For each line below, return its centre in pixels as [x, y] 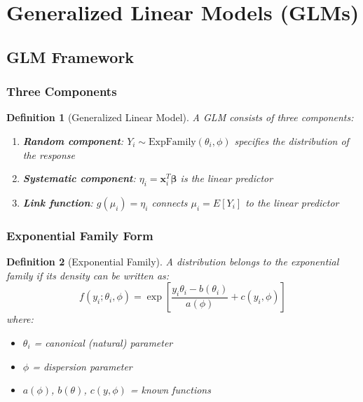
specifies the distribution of [292, 140]
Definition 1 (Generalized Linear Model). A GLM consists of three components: [180, 117]
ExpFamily [172, 142]
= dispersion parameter [82, 366]
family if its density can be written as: [88, 275]
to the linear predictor [292, 202]
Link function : [58, 202]
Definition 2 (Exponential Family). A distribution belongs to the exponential [173, 262]
